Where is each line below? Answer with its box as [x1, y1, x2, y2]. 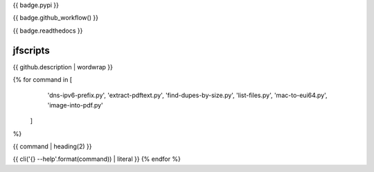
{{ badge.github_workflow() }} [12, 14, 98, 22]
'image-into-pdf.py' [47, 101, 103, 109]
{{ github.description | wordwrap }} [12, 62, 114, 71]
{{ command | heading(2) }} [12, 142, 92, 150]
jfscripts [12, 44, 50, 56]
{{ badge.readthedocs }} [12, 26, 83, 35]
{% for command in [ [12, 76, 73, 84]
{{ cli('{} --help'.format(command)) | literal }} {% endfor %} [12, 155, 181, 163]
